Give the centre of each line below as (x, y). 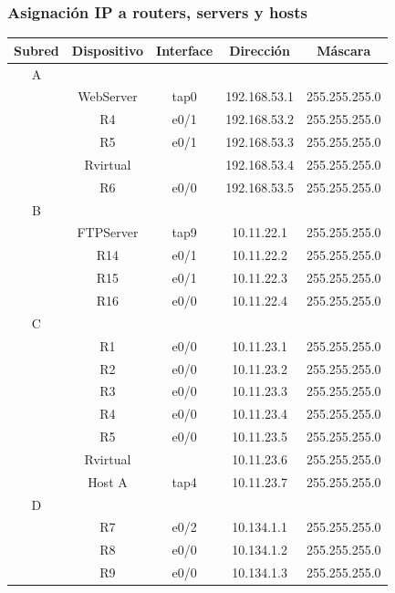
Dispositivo (108, 50)
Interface (185, 50)
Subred (36, 50)
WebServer (108, 96)
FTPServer (108, 232)
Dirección (260, 50)
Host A (108, 481)
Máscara (344, 50)
